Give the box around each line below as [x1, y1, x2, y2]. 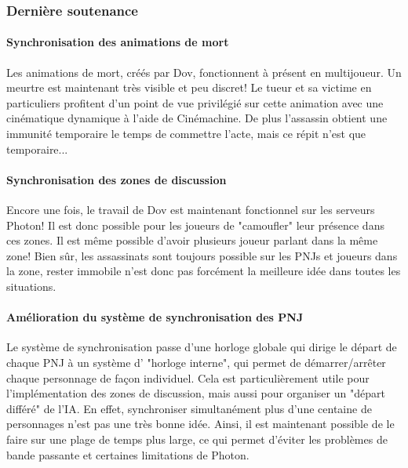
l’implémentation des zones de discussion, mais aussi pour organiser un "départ [6, 385, 385, 401]
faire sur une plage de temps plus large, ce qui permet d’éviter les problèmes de [6, 430, 388, 447]
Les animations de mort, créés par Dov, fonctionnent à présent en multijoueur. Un [6, 63, 402, 80]
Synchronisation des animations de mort [6, 34, 229, 50]
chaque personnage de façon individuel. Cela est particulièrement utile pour [6, 369, 370, 386]
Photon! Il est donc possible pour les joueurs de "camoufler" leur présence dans [6, 216, 384, 233]
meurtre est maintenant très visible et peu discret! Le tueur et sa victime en [6, 79, 372, 96]
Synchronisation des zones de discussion [6, 171, 227, 187]
